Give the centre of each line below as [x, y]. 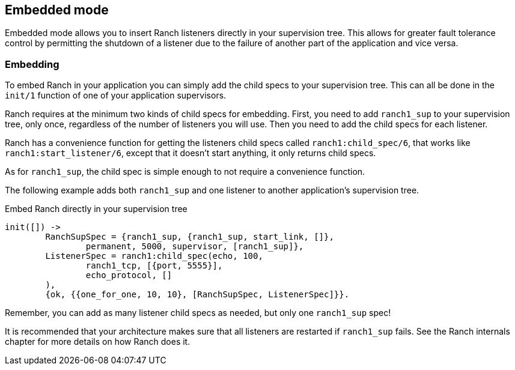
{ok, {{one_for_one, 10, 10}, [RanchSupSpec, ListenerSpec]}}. [197, 295]
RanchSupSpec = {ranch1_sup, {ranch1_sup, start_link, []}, [190, 237]
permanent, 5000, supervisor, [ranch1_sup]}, [195, 247]
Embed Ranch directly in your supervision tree [96, 209]
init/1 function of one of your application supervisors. [116, 96]
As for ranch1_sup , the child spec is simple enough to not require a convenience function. [185, 172]
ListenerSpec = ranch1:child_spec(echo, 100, [154, 256]
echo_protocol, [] [129, 275]
